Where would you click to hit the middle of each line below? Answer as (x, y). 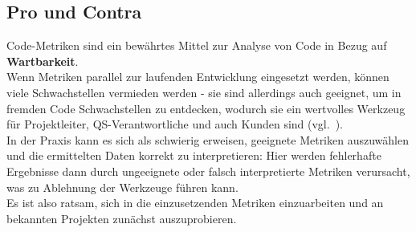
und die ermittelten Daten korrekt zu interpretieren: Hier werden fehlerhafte (194, 155)
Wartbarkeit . (43, 61)
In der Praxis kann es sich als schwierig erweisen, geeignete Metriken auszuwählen (208, 139)
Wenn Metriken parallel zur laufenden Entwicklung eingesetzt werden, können (198, 77)
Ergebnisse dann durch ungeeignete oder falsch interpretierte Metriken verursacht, (208, 171)
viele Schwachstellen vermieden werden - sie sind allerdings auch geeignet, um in (204, 92)
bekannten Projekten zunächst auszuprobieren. (122, 218)
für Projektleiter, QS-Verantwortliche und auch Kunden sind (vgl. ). (175, 124)
